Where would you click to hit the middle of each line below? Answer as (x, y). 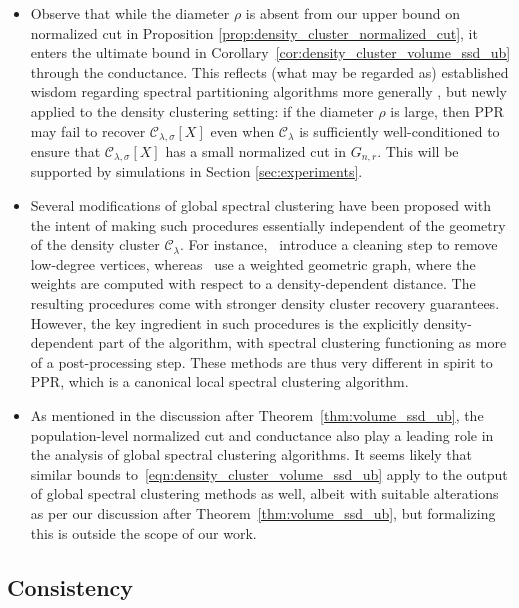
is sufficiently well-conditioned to (399, 130)
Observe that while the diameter (130, 13)
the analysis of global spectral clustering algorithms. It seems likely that (251, 454)
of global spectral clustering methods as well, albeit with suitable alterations (264, 493)
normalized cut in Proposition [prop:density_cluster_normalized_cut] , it (254, 32)
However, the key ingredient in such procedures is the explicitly (224, 322)
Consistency (70, 586)
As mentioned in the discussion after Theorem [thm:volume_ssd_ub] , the (257, 415)
